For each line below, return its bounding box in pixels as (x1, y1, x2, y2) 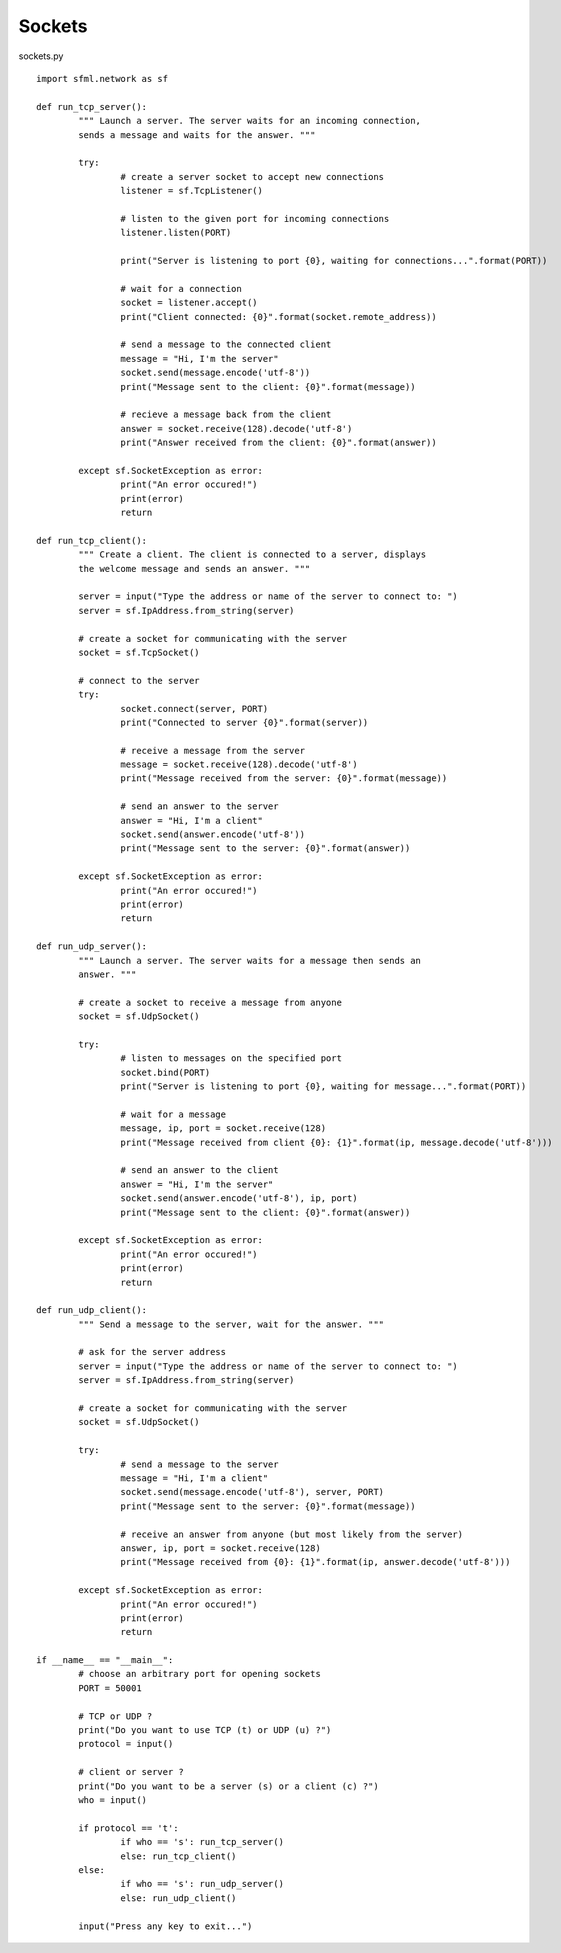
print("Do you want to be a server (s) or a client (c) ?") (78, 1780, 379, 1792)
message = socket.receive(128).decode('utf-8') (120, 759, 359, 770)
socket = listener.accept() (120, 297, 259, 309)
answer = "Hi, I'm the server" (120, 1178, 274, 1190)
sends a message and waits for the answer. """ (78, 129, 316, 140)
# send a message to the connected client (120, 339, 332, 350)
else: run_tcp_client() (120, 1850, 237, 1862)
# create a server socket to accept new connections (120, 171, 385, 182)
